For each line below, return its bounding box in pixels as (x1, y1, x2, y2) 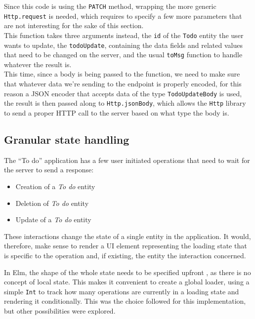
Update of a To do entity (15, 214, 91, 225)
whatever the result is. (4, 59, 72, 69)
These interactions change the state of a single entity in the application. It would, (4, 231, 251, 241)
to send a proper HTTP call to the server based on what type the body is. (4, 107, 229, 118)
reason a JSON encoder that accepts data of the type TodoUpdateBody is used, (4, 88, 242, 98)
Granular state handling (4, 131, 129, 147)
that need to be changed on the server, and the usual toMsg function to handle (4, 49, 243, 60)
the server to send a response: (4, 164, 94, 175)
